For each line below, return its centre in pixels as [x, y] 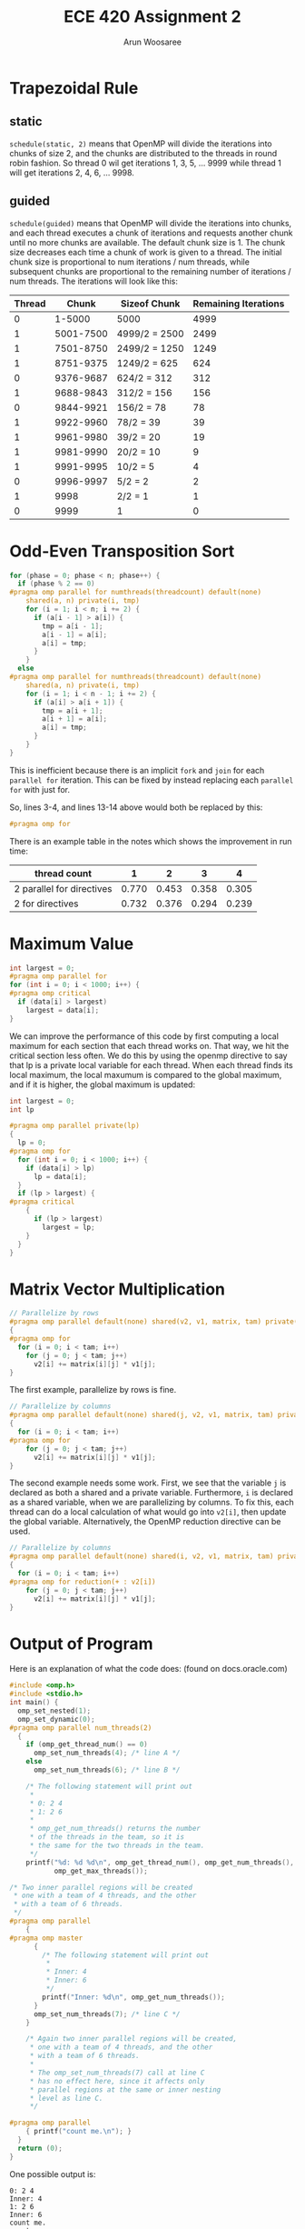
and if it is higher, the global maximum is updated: [103, 1085]
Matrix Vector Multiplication [117, 1289]
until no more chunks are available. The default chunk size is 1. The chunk [148, 242]
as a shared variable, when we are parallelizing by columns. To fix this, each [152, 1503]
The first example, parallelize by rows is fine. [93, 1390]
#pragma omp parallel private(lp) [75, 1126]
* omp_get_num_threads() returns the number [115, 1829]
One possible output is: [53, 2174]
